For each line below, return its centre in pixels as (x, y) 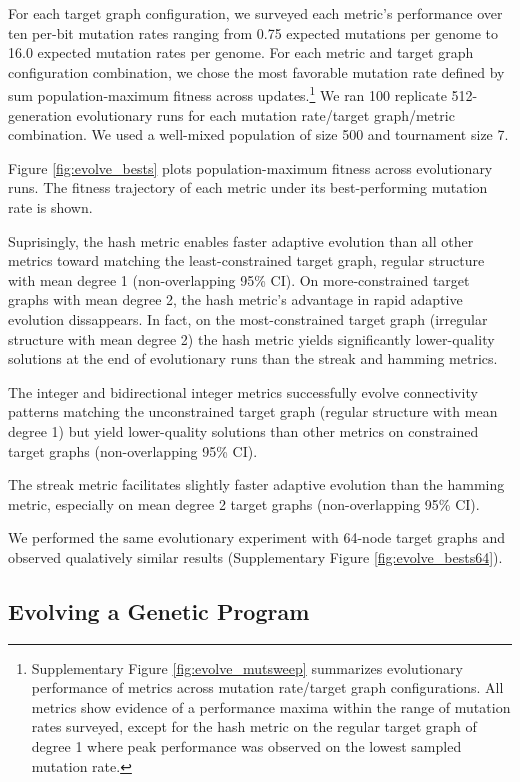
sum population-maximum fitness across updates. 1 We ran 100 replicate (227, 94)
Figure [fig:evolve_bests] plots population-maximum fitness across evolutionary (250, 167)
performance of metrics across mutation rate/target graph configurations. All (267, 687)
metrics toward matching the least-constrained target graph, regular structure (246, 260)
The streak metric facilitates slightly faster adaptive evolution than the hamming (256, 484)
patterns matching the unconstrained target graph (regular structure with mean (253, 411)
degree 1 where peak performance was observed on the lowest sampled (246, 746)
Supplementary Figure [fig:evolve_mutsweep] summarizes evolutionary (247, 667)
